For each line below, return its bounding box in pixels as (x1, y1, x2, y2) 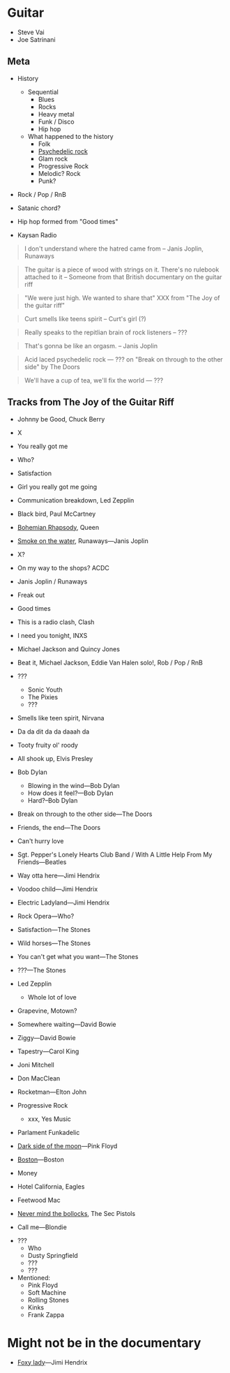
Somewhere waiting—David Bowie (17, 1020, 116, 1028)
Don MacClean (17, 1074, 61, 1083)
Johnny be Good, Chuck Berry (17, 415, 105, 423)
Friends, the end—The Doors (17, 823, 101, 831)
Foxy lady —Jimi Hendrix (17, 1358, 88, 1366)
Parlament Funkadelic (17, 1128, 80, 1136)
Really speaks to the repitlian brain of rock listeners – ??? (24, 328, 187, 336)
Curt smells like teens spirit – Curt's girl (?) (24, 314, 146, 322)
